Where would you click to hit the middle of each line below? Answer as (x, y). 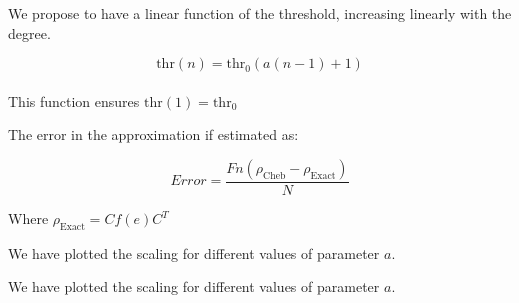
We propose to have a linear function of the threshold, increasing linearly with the (260, 13)
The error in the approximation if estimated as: (153, 134)
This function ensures (74, 100)
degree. (29, 32)
